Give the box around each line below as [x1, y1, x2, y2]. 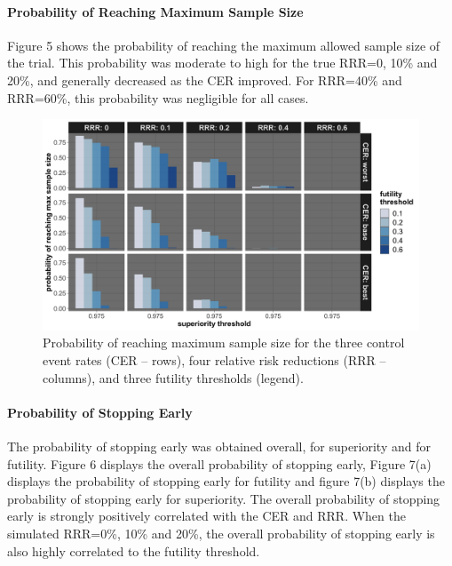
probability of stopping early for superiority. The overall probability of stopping [7, 489, 440, 507]
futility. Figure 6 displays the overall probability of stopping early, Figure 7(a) [7, 454, 432, 473]
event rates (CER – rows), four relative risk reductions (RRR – [43, 351, 386, 370]
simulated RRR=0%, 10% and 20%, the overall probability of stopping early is [7, 523, 435, 542]
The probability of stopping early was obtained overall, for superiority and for [7, 437, 431, 456]
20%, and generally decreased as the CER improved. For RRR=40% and [7, 70, 402, 89]
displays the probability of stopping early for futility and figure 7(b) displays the [7, 472, 445, 490]
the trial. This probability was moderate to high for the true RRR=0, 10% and [7, 53, 438, 72]
